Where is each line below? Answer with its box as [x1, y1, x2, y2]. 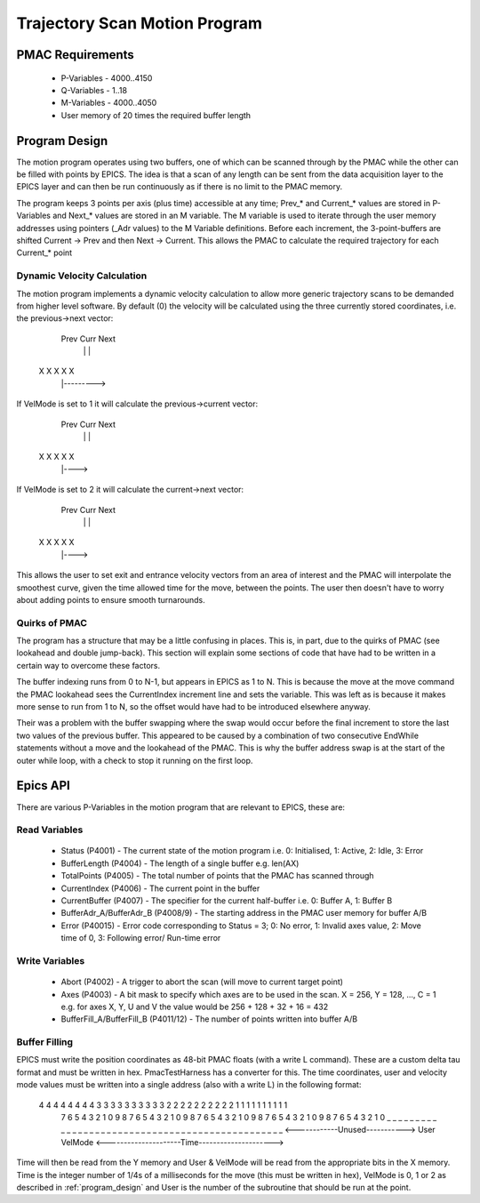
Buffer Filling [16, 1036, 74, 1048]
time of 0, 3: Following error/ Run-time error [60, 933, 221, 943]
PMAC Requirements [16, 47, 135, 62]
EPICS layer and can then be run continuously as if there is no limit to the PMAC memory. [16, 181, 342, 192]
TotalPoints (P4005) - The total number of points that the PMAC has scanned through [60, 870, 374, 881]
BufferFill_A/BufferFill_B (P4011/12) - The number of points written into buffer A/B [60, 1014, 358, 1024]
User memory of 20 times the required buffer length [60, 109, 252, 120]
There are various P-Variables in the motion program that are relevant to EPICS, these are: [16, 801, 346, 813]
